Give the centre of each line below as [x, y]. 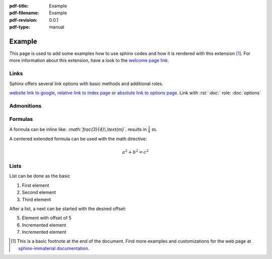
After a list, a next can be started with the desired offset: [68, 209]
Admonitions [25, 106]
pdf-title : [19, 6]
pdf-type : [20, 27]
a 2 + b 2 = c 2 [135, 151]
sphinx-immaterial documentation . [54, 248]
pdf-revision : [23, 20]
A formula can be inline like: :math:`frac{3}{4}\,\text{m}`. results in [78, 129]
